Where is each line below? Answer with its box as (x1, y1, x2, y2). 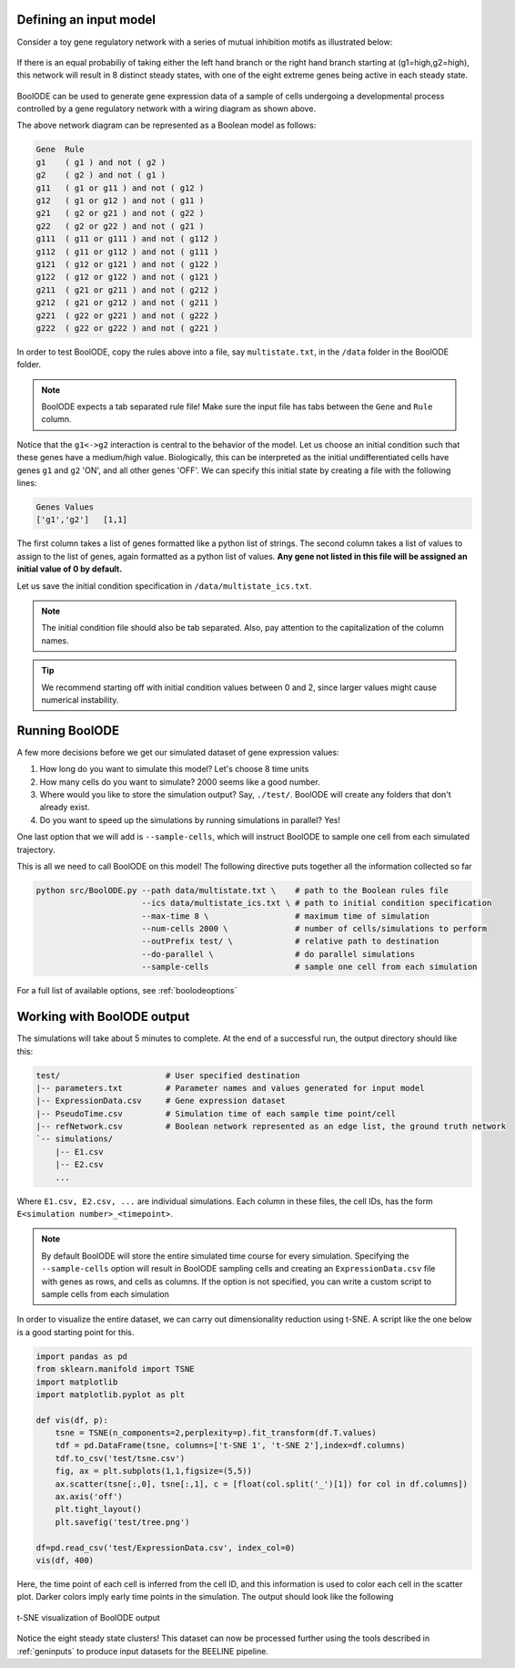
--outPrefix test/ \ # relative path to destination (141, 936, 439, 947)
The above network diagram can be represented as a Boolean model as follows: (16, 119, 317, 131)
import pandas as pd (35, 1351, 127, 1362)
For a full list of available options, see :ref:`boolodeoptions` (16, 985, 237, 996)
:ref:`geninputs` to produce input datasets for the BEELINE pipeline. (16, 1645, 268, 1656)
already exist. (39, 802, 90, 813)
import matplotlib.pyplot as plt (35, 1389, 186, 1399)
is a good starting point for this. (16, 1326, 135, 1337)
